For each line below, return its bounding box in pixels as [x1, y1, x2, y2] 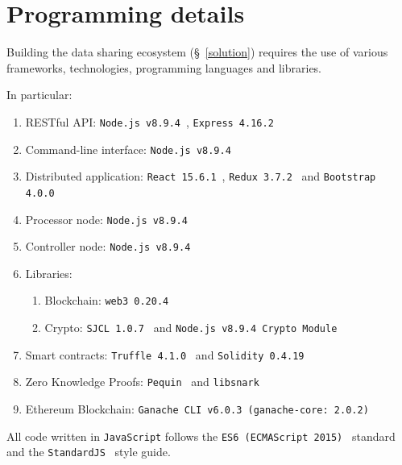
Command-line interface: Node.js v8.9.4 [25, 140, 231, 157]
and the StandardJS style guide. [6, 443, 171, 460]
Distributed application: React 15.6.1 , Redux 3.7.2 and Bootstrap [25, 168, 376, 185]
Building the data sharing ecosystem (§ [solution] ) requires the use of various [6, 44, 388, 60]
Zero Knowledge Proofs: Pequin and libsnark [25, 373, 259, 390]
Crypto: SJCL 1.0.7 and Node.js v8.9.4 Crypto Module [44, 319, 338, 336]
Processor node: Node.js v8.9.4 [25, 210, 188, 227]
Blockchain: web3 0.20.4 [44, 292, 169, 309]
